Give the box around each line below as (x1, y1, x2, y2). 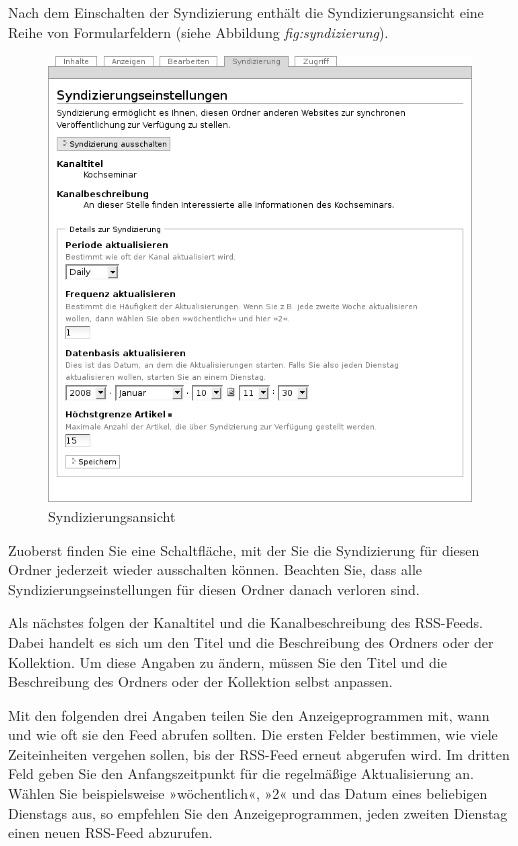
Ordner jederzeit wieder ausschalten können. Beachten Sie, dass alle (8, 559, 423, 580)
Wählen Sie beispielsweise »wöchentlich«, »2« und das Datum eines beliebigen (8, 783, 488, 804)
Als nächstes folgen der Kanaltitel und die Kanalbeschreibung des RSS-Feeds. (8, 612, 484, 633)
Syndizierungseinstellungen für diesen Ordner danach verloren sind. (8, 578, 420, 599)
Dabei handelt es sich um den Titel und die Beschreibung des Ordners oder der (8, 631, 494, 652)
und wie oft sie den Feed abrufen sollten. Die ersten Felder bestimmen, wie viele (8, 724, 498, 745)
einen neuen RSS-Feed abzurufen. (8, 822, 213, 843)
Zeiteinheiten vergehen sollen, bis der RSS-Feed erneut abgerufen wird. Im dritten (8, 743, 510, 764)
